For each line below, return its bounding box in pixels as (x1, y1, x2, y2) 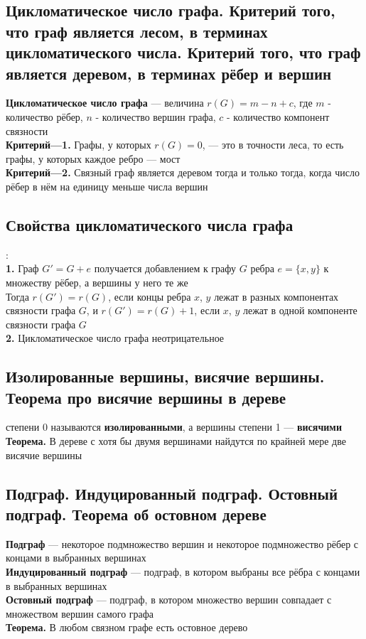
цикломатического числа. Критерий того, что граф (6, 41, 361, 63)
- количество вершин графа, (95, 109, 216, 124)
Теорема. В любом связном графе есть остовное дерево (6, 620, 248, 635)
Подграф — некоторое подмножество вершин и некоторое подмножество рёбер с (6, 536, 359, 551)
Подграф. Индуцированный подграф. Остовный (6, 482, 338, 504)
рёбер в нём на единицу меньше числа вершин (6, 178, 208, 193)
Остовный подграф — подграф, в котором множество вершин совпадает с (6, 592, 332, 607)
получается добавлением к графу (94, 261, 237, 276)
